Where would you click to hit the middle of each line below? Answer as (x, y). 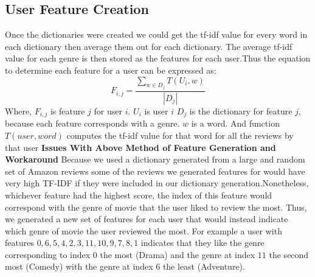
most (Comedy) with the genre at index (79, 266)
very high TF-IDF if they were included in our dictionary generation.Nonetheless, (157, 183)
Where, (18, 110)
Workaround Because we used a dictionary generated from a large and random (155, 159)
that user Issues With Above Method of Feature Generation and (140, 147)
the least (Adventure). (204, 266)
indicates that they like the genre (202, 243)
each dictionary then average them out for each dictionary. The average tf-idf (149, 46)
